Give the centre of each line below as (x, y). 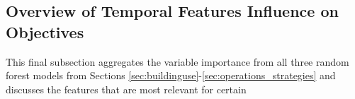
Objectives (45, 31)
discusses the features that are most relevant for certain (126, 89)
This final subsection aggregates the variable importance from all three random (177, 61)
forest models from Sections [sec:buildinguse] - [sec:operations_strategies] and (171, 75)
